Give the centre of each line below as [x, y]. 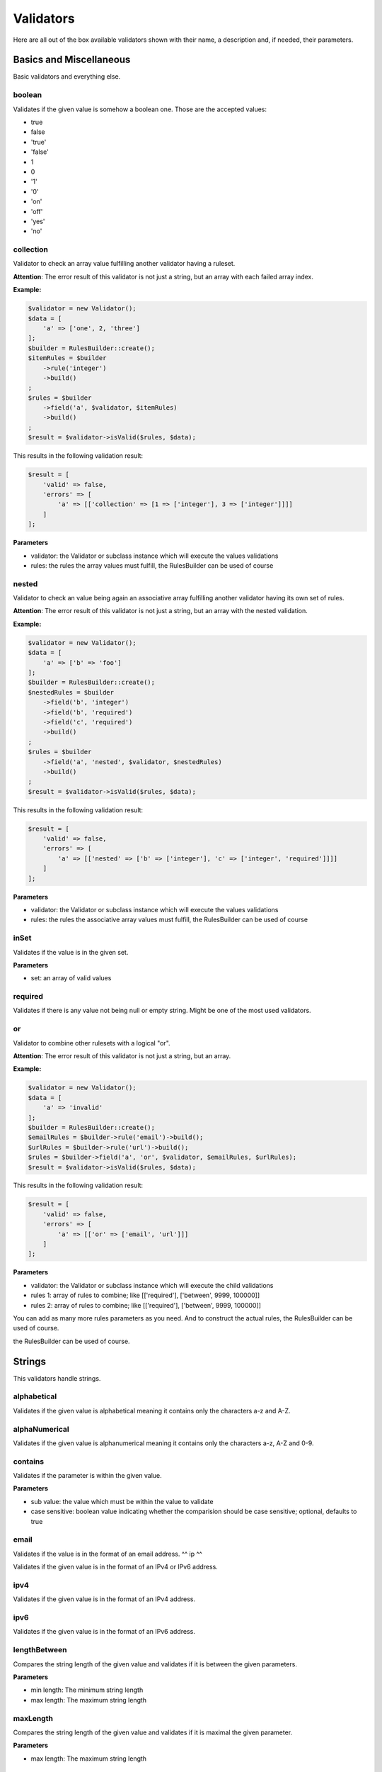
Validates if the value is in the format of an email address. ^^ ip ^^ [108, 1554]
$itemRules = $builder [67, 358]
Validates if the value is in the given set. [71, 952]
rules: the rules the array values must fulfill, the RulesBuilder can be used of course [152, 565]
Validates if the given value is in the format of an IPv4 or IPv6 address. [116, 1567]
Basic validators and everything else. [67, 77]
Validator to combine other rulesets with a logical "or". [92, 1043]
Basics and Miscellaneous [72, 60]
